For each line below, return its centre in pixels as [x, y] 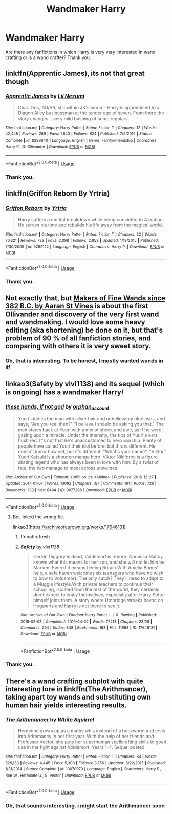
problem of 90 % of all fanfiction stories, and [78, 338]
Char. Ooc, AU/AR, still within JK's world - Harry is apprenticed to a [89, 107]
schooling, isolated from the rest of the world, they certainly [96, 589]
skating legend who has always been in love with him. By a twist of [88, 462]
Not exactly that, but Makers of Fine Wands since [85, 298]
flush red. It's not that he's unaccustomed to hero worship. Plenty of [90, 441]
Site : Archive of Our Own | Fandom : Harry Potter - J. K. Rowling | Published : [89, 615]
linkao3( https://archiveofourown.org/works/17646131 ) [69, 527]
